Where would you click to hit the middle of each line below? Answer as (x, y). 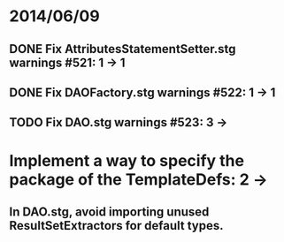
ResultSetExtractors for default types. (116, 226)
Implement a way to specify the (127, 160)
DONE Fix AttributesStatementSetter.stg (123, 49)
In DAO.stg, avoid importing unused (109, 212)
